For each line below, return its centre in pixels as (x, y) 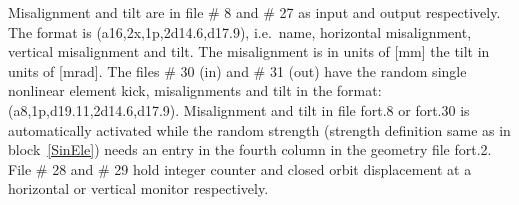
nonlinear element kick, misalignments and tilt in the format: (195, 90)
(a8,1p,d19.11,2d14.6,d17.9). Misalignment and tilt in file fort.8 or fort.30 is (239, 109)
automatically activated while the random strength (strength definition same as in (259, 129)
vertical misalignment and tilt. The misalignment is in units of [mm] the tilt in (249, 51)
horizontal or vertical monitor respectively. (138, 188)
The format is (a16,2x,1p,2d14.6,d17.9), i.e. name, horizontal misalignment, (240, 31)
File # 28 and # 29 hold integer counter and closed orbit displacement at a (240, 168)
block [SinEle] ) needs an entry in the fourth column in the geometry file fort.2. (250, 149)
